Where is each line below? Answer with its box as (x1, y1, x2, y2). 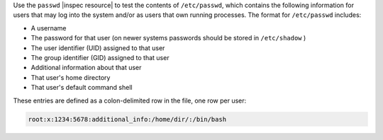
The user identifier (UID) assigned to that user (30, 43, 165, 52)
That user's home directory (30, 73, 111, 81)
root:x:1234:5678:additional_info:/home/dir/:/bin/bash (28, 115, 227, 123)
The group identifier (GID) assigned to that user (30, 53, 170, 62)
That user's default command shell (30, 83, 133, 92)
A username (30, 23, 67, 32)
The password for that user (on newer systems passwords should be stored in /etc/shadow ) (30, 34, 306, 42)
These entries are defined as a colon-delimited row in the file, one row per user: (13, 96, 247, 105)
